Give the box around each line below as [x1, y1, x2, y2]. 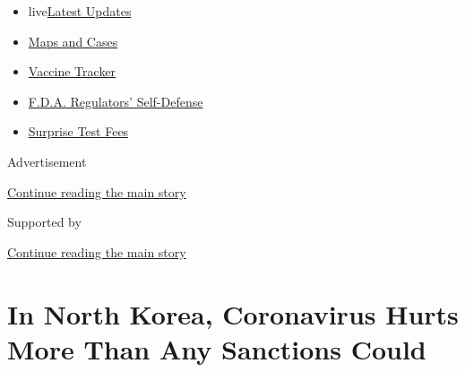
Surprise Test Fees [28, 122, 129, 141]
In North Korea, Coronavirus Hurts [7, 295, 459, 332]
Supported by [7, 212, 82, 231]
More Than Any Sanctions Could [7, 330, 426, 367]
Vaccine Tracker [28, 62, 116, 81]
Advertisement [7, 151, 87, 170]
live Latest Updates [28, 2, 132, 20]
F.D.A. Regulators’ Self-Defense [28, 91, 203, 110]
